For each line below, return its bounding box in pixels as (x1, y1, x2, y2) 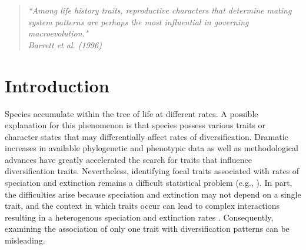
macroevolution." (28, 27, 88, 39)
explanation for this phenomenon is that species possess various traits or (5, 119, 266, 131)
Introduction (5, 73, 109, 97)
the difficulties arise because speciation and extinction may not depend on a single (5, 188, 301, 200)
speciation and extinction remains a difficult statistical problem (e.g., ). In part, (5, 176, 292, 189)
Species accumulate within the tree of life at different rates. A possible (5, 107, 258, 119)
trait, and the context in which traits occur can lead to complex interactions (5, 199, 280, 212)
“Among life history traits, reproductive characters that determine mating (28, 4, 292, 16)
